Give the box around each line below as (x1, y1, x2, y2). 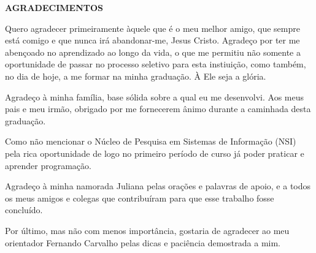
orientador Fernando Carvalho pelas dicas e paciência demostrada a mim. (5, 236, 281, 249)
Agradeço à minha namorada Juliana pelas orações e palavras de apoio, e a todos (5, 179, 311, 192)
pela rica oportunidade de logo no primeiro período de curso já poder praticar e (5, 146, 304, 159)
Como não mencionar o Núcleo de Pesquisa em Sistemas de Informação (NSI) (5, 135, 296, 148)
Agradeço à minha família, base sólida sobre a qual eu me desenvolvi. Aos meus (5, 90, 304, 103)
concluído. (5, 203, 43, 216)
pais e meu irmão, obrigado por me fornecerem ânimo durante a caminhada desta (5, 102, 311, 115)
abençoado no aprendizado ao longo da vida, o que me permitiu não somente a (5, 45, 301, 58)
